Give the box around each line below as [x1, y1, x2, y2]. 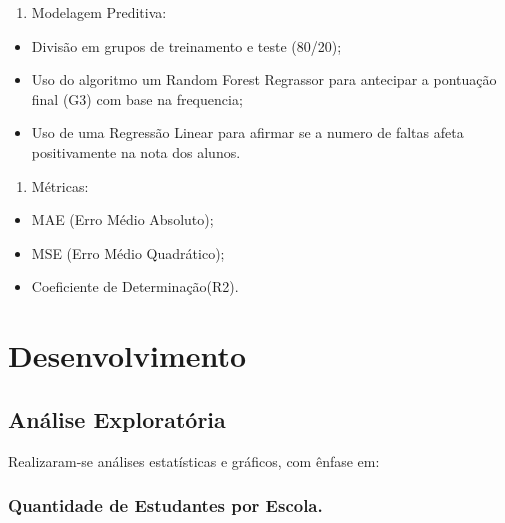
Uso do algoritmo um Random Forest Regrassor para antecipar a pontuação [31, 69, 497, 90]
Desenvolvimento [8, 335, 247, 376]
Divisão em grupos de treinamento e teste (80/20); [31, 35, 342, 56]
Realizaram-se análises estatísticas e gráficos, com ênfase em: [8, 450, 380, 471]
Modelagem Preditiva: [31, 2, 167, 22]
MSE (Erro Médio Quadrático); [31, 242, 225, 263]
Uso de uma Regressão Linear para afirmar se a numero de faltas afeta [31, 122, 464, 143]
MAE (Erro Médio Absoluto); [31, 209, 214, 230]
